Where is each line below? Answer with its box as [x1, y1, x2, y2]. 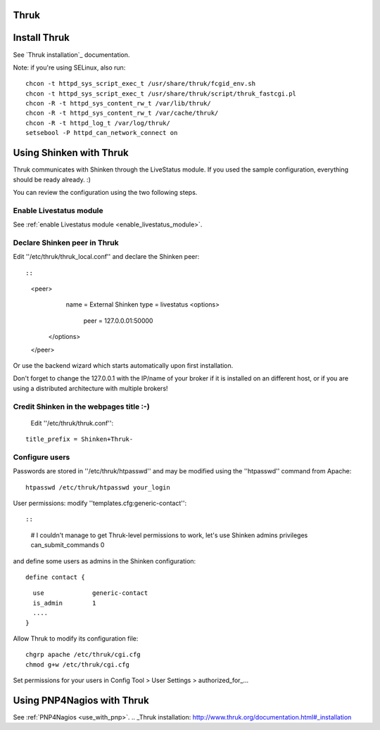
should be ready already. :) [13, 175, 91, 184]
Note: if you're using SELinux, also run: [13, 63, 126, 72]
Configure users [13, 452, 70, 462]
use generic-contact [32, 589, 148, 597]
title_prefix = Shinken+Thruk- [25, 435, 134, 443]
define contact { [25, 573, 85, 581]
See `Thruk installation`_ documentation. [13, 50, 130, 59]
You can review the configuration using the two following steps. [13, 188, 198, 196]
